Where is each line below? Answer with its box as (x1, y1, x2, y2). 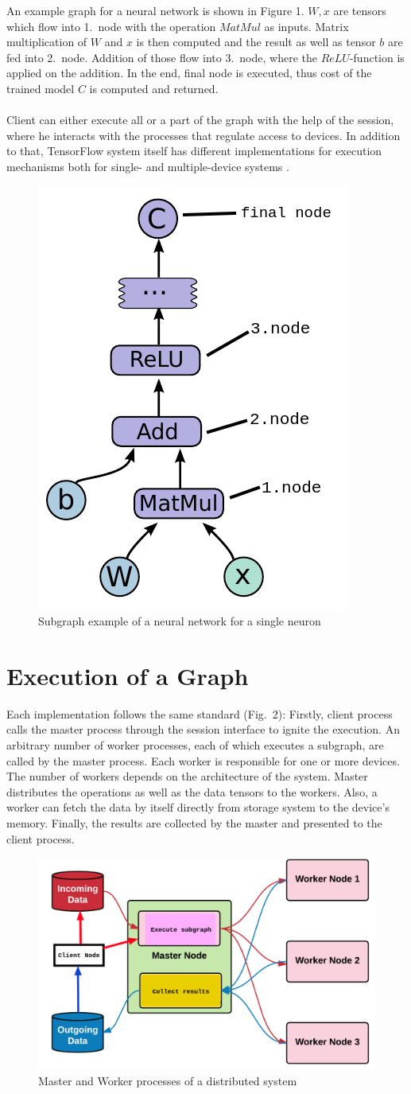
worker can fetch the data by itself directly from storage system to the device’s (6, 799, 390, 816)
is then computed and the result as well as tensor (136, 33, 376, 50)
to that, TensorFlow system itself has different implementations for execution (6, 142, 382, 159)
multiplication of (6, 33, 87, 50)
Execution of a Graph (6, 659, 249, 691)
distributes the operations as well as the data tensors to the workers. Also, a (6, 783, 378, 800)
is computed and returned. (89, 80, 219, 96)
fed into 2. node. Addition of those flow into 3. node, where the (6, 49, 317, 65)
